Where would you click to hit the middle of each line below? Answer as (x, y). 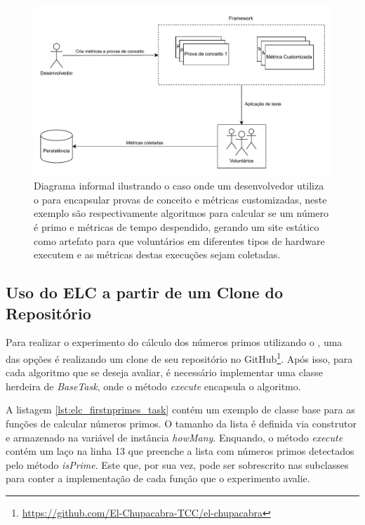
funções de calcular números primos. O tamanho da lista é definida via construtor (181, 424)
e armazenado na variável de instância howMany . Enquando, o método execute (174, 437)
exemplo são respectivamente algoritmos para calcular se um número (181, 213)
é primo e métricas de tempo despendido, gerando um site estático (177, 227)
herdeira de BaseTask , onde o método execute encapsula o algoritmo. (153, 386)
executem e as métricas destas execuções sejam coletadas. (157, 254)
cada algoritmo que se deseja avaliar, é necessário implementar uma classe (165, 372)
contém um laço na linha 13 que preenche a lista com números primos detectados (180, 451)
